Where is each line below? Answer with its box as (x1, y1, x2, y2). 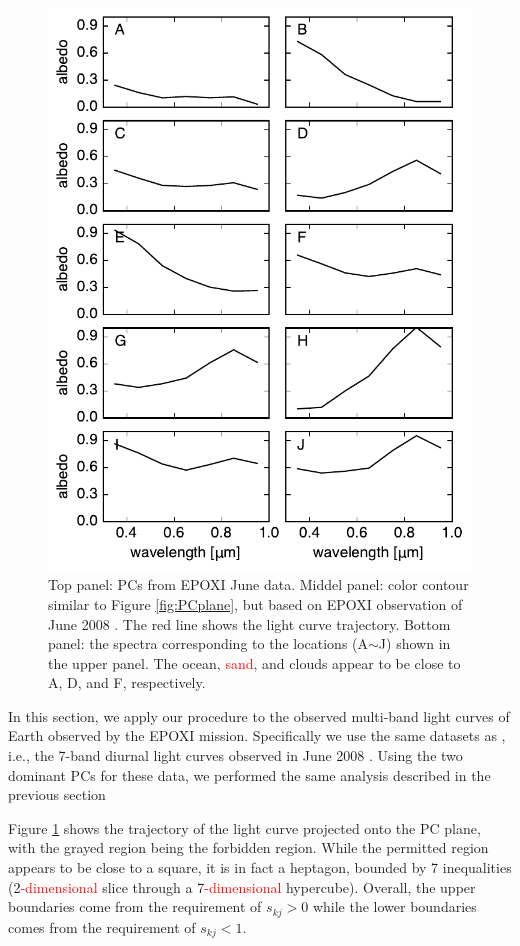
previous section (8, 784, 106, 805)
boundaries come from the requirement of (8, 896, 262, 917)
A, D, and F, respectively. (48, 672, 206, 693)
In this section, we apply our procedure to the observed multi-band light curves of (8, 705, 510, 726)
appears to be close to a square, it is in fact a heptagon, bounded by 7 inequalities (8, 857, 512, 878)
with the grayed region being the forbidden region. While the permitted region (8, 837, 489, 858)
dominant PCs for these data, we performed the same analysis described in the (8, 764, 491, 785)
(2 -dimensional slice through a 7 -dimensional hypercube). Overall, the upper (8, 876, 476, 897)
